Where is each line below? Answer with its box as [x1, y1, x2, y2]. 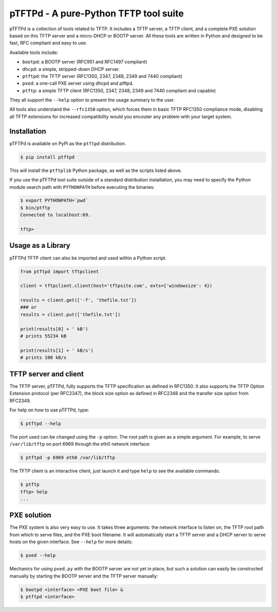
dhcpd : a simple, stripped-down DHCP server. [22, 66, 120, 72]
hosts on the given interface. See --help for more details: [9, 539, 133, 545]
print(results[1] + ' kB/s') [20, 347, 94, 353]
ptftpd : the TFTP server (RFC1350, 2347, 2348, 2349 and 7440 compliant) [22, 73, 183, 79]
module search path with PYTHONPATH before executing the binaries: [9, 184, 155, 190]
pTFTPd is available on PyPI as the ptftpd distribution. [9, 140, 126, 146]
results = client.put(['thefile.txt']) [20, 311, 121, 318]
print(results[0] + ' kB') [20, 326, 88, 332]
